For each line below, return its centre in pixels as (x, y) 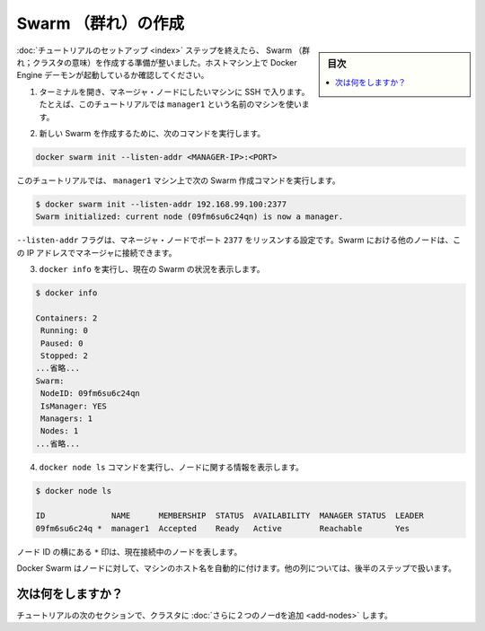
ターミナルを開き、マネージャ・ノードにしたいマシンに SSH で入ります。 (174, 92)
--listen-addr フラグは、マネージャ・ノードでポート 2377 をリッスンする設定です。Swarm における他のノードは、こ (239, 240)
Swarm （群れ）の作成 (101, 23)
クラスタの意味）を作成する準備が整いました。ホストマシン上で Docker (164, 62)
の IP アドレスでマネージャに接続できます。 (97, 252)
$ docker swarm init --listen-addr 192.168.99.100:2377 (161, 204)
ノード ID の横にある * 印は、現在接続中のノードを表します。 (129, 551)
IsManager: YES (74, 406)
